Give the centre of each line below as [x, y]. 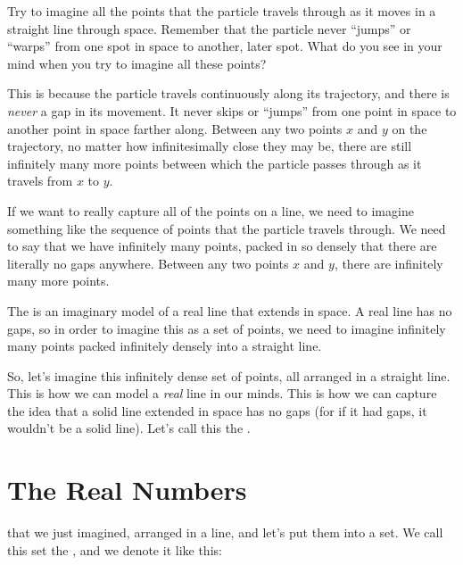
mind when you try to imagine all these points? [137, 63]
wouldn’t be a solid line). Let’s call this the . [129, 428]
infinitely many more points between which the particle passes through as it [215, 163]
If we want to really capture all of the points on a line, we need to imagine [211, 210]
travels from [40, 181]
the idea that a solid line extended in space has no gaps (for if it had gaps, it [217, 410]
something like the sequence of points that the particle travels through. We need [227, 228]
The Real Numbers [127, 490]
